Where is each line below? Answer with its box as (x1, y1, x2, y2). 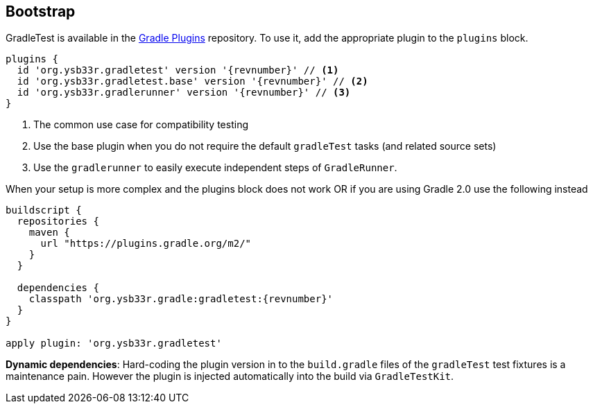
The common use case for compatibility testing (33, 119, 248, 131)
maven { (28, 227, 70, 238)
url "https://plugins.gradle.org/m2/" (40, 238, 252, 250)
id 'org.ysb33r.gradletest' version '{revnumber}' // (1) (17, 64, 339, 76)
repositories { (17, 216, 99, 227)
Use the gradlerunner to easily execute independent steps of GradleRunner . (33, 162, 397, 174)
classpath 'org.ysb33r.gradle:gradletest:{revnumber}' (28, 293, 334, 305)
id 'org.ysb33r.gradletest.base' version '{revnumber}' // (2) (17, 76, 368, 87)
